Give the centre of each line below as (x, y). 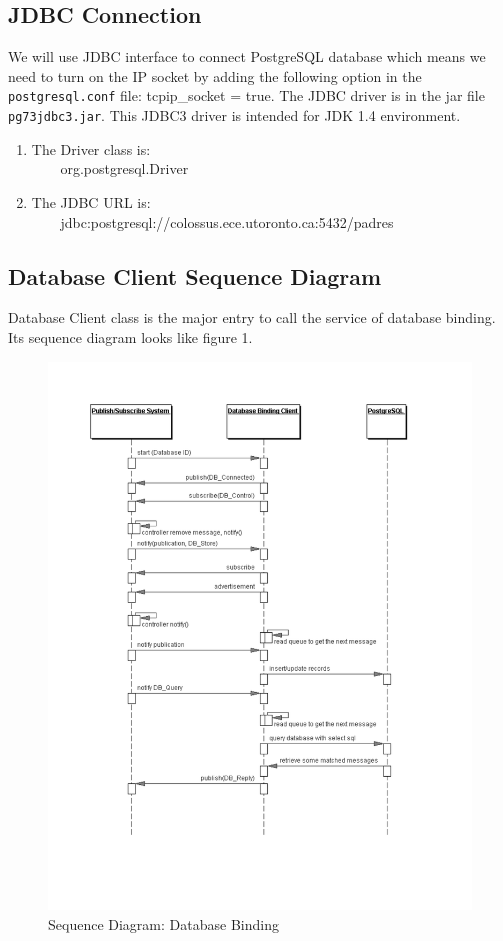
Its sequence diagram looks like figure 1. (130, 337)
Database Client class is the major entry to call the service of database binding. (252, 317)
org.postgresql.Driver (124, 168)
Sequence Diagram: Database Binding (163, 924)
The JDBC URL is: (91, 201)
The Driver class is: (91, 148)
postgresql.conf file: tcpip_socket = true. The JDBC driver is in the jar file (246, 95)
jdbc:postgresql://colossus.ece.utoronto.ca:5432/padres (227, 221)
